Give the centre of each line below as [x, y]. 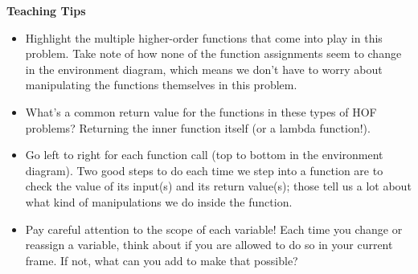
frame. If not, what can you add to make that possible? [162, 260]
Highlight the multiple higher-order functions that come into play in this [204, 37]
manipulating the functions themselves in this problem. [161, 85]
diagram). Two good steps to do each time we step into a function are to [204, 170]
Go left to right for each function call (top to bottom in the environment [204, 155]
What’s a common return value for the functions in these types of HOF [201, 111]
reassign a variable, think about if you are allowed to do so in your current [209, 245]
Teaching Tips [46, 10]
